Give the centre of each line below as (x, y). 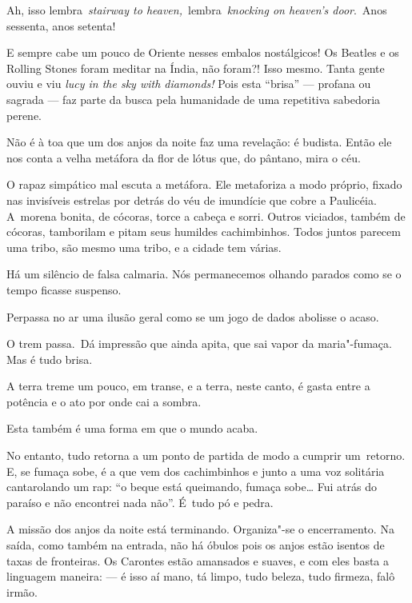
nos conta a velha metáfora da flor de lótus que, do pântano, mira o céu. (184, 157)
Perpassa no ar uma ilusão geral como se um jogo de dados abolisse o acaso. (193, 316)
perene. (24, 115)
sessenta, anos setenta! (61, 25)
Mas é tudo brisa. (50, 359)
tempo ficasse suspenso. (64, 289)
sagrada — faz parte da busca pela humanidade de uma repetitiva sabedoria (194, 99)
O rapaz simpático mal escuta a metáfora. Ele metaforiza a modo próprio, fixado (204, 184)
